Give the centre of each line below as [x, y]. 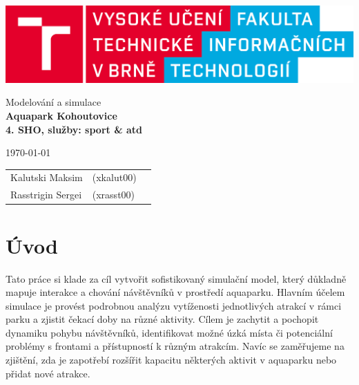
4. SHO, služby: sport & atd [74, 129]
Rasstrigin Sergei [46, 195]
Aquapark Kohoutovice [61, 115]
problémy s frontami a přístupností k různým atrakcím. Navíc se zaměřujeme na [175, 346]
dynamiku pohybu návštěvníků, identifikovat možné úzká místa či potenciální [169, 332]
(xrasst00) [114, 195]
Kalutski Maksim [47, 177]
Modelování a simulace [54, 102]
